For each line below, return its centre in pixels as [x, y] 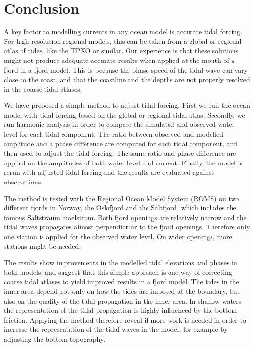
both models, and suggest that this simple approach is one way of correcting [118, 272]
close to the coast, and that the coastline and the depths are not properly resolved [127, 79]
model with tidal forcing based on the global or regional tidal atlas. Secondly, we [125, 114]
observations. [23, 182]
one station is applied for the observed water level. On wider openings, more [118, 236]
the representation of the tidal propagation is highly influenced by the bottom [121, 310]
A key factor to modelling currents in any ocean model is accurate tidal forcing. [123, 31]
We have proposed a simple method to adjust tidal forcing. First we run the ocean [127, 105]
